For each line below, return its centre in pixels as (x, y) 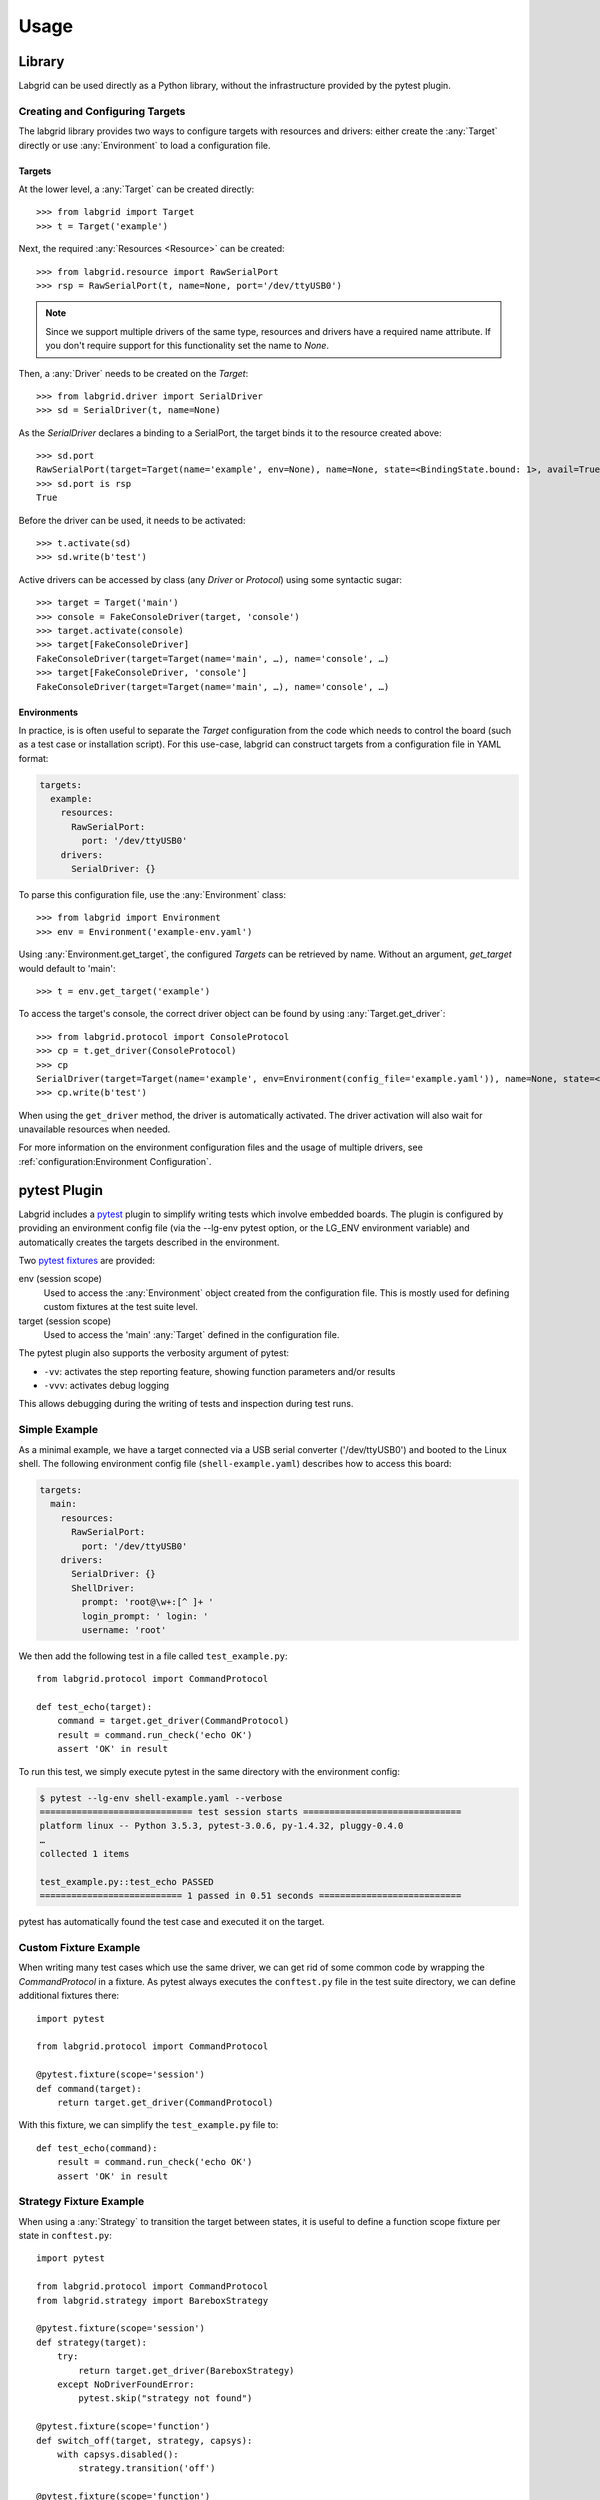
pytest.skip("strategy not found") (165, 2398)
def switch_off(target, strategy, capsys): (144, 2440)
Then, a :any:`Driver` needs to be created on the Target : (133, 373)
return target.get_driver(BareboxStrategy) (186, 2370)
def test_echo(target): (94, 1707)
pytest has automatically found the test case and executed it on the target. (171, 1922)
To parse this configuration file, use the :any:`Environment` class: (152, 895)
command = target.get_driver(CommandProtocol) (173, 1721)
